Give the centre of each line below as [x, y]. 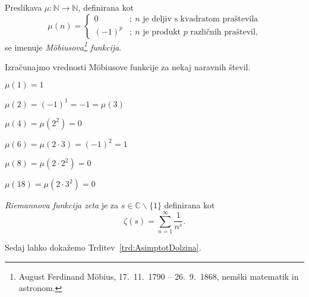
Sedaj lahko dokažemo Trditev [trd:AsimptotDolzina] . [103, 247]
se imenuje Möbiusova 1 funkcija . [63, 46]
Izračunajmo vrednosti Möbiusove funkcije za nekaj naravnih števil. [128, 66]
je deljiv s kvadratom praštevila [201, 19]
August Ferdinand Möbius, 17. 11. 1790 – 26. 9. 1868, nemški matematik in [159, 276]
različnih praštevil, [224, 32]
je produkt [162, 32]
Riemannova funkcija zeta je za [62, 205]
